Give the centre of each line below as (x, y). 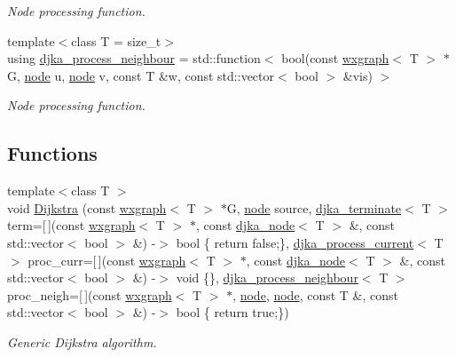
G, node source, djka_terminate (314, 207)
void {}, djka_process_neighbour (267, 278)
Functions (52, 153)
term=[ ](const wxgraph (71, 225)
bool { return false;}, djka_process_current (295, 242)
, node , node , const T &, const (315, 294)
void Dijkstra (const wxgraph (87, 207)
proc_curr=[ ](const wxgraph (107, 260)
